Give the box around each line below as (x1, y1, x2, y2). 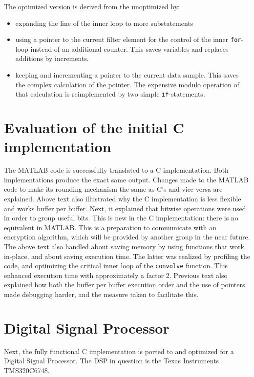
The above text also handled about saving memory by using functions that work (4, 241, 244, 251)
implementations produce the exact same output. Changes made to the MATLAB (4, 174, 249, 184)
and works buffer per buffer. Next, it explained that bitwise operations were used (4, 203, 246, 213)
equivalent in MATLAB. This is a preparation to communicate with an (4, 222, 217, 232)
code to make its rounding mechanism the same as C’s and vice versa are (4, 184, 223, 194)
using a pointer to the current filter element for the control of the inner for (15, 34, 241, 44)
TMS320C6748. (4, 365, 50, 375)
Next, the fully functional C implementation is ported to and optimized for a (4, 346, 234, 356)
